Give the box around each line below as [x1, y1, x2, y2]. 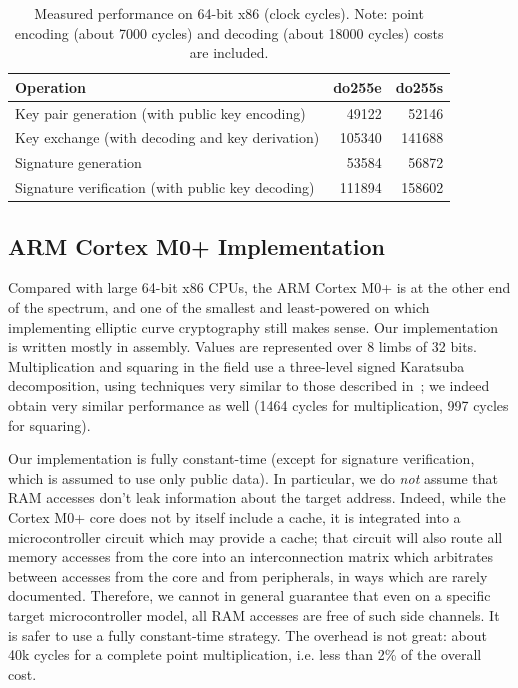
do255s [395, 76, 444, 97]
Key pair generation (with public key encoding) [15, 102, 306, 123]
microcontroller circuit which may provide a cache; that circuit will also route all [8, 526, 503, 547]
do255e [333, 76, 382, 97]
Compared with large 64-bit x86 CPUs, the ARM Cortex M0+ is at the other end [8, 277, 511, 298]
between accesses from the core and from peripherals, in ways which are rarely [8, 565, 488, 586]
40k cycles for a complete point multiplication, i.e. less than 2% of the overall [8, 644, 482, 665]
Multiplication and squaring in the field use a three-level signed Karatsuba [8, 355, 465, 376]
